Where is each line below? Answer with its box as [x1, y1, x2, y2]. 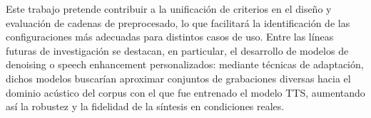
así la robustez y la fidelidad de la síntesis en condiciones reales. [6, 99, 285, 114]
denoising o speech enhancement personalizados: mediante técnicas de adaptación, [6, 57, 364, 72]
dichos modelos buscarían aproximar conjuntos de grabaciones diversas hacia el [6, 70, 351, 85]
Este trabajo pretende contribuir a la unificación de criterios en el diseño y [6, 1, 332, 16]
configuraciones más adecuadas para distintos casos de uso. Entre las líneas [6, 29, 334, 44]
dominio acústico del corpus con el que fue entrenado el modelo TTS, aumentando [6, 85, 365, 100]
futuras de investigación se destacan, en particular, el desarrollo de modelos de [6, 43, 349, 58]
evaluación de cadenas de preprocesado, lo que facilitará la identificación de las [6, 15, 350, 30]
